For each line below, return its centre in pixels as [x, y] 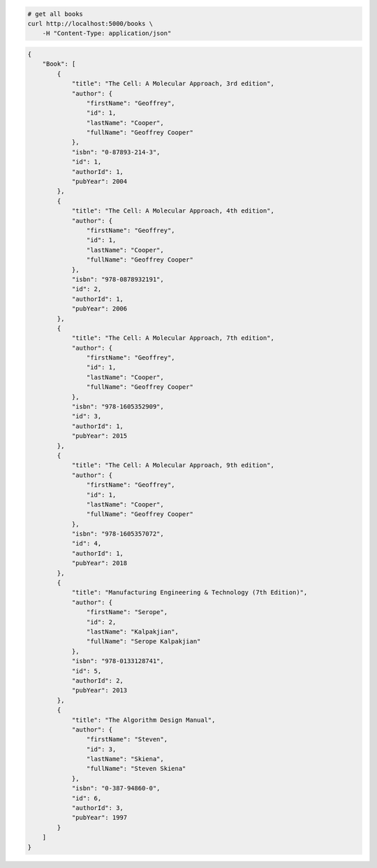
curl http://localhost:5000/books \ [90, 23]
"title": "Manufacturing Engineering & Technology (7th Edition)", [190, 592]
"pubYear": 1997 [99, 818]
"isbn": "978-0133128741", [118, 661]
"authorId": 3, [97, 808]
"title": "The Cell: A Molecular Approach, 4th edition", [173, 211]
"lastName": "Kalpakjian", [133, 632]
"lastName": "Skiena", [125, 759]
